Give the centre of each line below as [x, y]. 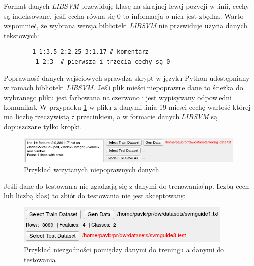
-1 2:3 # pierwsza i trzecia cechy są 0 [101, 61]
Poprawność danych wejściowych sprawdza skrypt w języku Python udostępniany [127, 78]
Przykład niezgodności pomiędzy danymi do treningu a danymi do [124, 249]
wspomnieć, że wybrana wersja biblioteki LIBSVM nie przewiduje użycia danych [126, 25]
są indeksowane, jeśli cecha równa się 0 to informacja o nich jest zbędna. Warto [124, 16]
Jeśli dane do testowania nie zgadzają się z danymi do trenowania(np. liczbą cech [127, 186]
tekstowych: [22, 35]
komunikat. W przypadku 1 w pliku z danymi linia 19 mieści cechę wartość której [127, 107]
